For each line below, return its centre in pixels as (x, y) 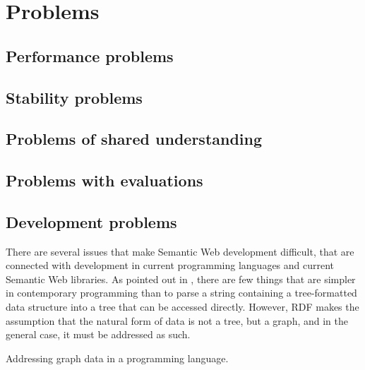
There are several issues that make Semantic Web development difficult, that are (180, 251)
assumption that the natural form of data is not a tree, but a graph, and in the (177, 320)
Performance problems (90, 55)
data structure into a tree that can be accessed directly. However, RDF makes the (182, 307)
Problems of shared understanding (134, 139)
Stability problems (74, 97)
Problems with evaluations (104, 180)
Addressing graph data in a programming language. (117, 358)
